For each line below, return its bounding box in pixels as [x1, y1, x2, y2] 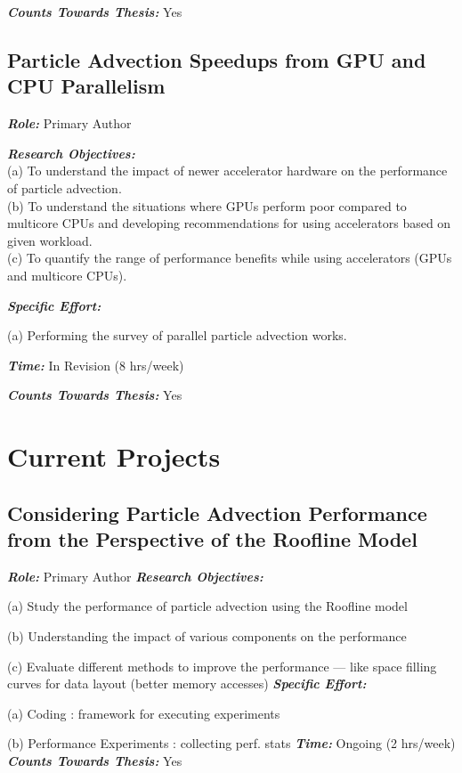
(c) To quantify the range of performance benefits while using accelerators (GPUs [7, 248, 452, 267]
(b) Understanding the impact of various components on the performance [7, 627, 407, 646]
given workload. [7, 231, 93, 249]
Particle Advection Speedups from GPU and [7, 45, 426, 73]
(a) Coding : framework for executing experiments [7, 704, 280, 722]
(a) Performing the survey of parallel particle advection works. [7, 326, 347, 345]
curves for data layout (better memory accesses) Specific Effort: [7, 674, 367, 693]
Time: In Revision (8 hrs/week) [7, 355, 184, 374]
